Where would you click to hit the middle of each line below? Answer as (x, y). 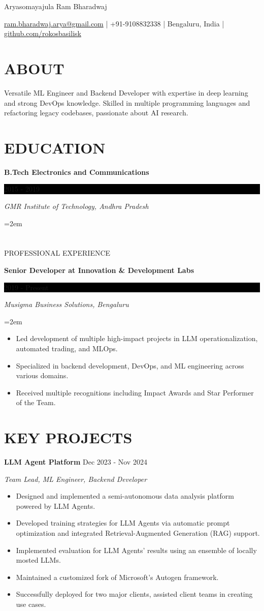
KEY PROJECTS (68, 437)
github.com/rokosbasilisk (43, 33)
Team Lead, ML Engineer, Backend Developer (76, 479)
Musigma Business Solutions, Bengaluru (67, 304)
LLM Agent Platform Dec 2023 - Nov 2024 (76, 462)
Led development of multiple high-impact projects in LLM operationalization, (137, 338)
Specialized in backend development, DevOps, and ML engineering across (130, 365)
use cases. (31, 604)
